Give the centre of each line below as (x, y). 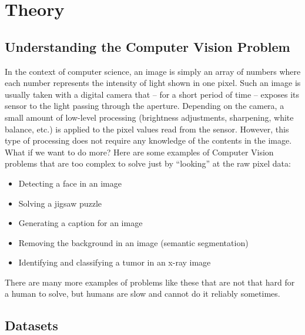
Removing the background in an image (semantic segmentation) (133, 242)
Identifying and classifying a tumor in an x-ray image (115, 262)
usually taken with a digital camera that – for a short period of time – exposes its (152, 94)
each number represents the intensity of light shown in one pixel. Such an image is (153, 83)
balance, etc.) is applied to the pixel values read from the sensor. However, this (147, 129)
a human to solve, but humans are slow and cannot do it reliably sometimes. (143, 293)
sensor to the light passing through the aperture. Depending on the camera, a (145, 106)
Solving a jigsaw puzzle (60, 203)
